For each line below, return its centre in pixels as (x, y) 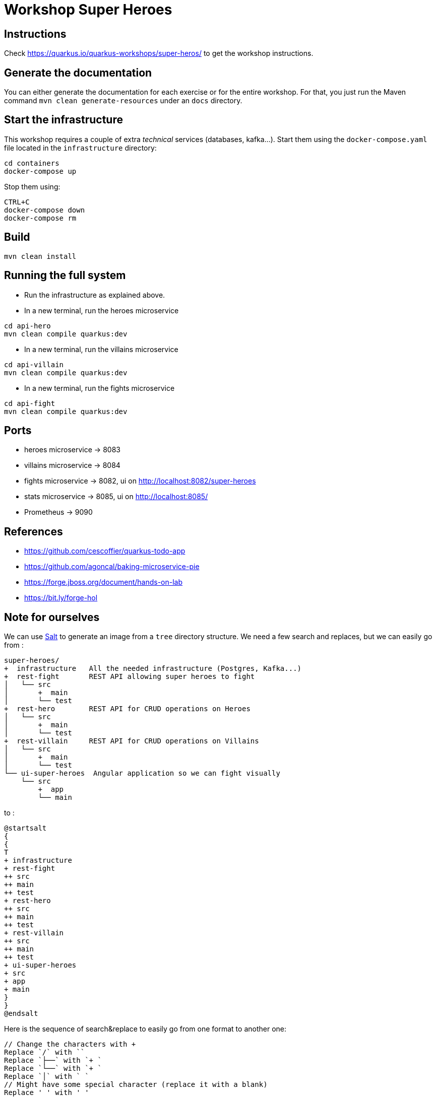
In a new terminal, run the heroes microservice (102, 310)
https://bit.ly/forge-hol (61, 598)
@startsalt (25, 828)
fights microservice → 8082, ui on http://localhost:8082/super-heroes (140, 481)
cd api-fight (30, 403)
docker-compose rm (40, 218)
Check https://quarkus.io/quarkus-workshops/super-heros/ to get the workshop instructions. (159, 53)
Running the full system (65, 276)
